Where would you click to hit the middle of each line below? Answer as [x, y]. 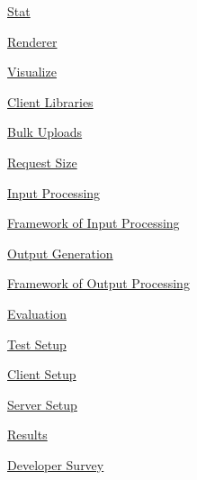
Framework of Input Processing [94, 223]
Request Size [42, 162]
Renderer [32, 41]
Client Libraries [50, 101]
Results [27, 435]
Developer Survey [56, 464]
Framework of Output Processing [98, 283]
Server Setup [42, 404]
